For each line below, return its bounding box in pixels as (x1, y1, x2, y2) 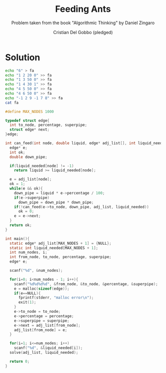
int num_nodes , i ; (9, 250, 48, 255)
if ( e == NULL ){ (14, 291, 41, 296)
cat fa (5, 100, 19, 105)
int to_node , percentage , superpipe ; (9, 122, 87, 128)
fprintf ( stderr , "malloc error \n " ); (18, 295, 94, 300)
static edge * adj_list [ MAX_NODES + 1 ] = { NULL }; (9, 241, 112, 246)
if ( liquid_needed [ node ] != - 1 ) (9, 163, 74, 168)
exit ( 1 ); (18, 300, 37, 305)
